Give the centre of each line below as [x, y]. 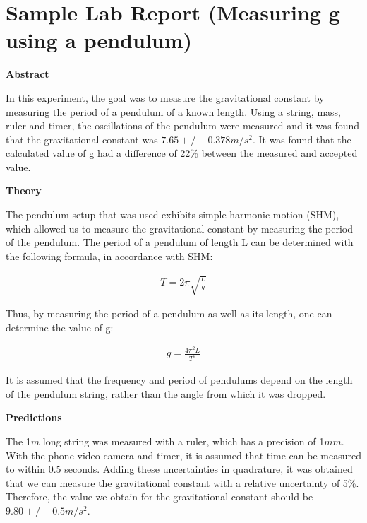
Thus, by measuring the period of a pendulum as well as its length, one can [169, 313]
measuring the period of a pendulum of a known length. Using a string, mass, [173, 111]
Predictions [34, 417]
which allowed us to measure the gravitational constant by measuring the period [180, 228]
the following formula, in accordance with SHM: [109, 255]
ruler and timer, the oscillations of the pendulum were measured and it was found [183, 125]
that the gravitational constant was [82, 139]
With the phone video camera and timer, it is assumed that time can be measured [183, 455]
